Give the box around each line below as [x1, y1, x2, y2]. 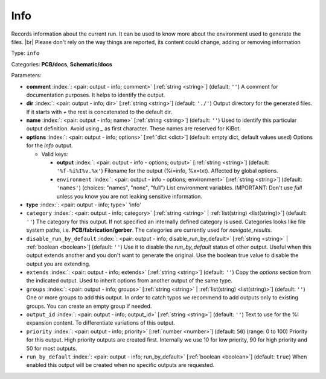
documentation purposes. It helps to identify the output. [26, 91, 165, 98]
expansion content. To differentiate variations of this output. [26, 319, 175, 326]
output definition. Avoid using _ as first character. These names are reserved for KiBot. [26, 125, 241, 132]
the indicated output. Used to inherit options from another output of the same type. [26, 277, 232, 284]
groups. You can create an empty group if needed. [26, 302, 152, 310]
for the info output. [26, 142, 73, 149]
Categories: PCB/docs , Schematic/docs [11, 60, 113, 68]
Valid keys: [41, 150, 69, 158]
